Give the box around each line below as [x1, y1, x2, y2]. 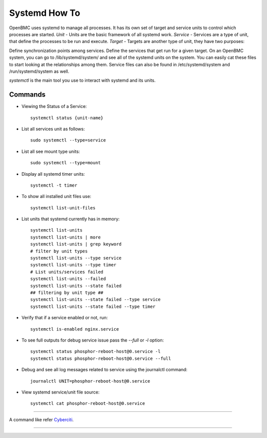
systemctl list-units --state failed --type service [30, 297, 161, 302]
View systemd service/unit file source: [21, 389, 100, 395]
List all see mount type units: [21, 148, 80, 154]
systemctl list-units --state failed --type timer [30, 303, 156, 309]
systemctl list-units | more [30, 234, 101, 240]
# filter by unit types [30, 248, 88, 254]
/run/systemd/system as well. [9, 68, 69, 74]
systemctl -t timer [30, 182, 78, 188]
